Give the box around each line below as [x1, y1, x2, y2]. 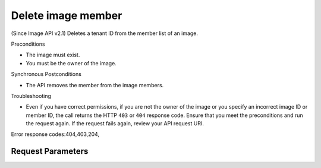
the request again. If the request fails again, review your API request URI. [26, 120, 204, 127]
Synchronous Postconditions [11, 71, 81, 78]
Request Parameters [11, 146, 89, 157]
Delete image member [11, 9, 122, 22]
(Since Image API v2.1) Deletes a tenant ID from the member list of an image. [11, 30, 199, 37]
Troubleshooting [11, 92, 52, 99]
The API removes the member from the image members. [26, 81, 164, 88]
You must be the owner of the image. [26, 59, 117, 66]
